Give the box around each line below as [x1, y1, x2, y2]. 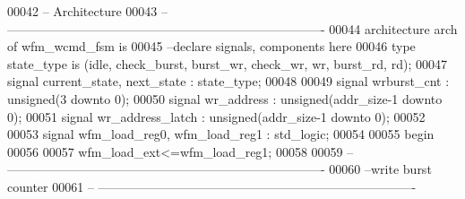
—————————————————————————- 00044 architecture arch [7, 19, 458, 38]
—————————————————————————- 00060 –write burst [7, 160, 432, 178]
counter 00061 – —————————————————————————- [7, 177, 417, 195]
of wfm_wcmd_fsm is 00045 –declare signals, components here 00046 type [7, 37, 416, 56]
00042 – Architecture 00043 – [7, 2, 168, 20]
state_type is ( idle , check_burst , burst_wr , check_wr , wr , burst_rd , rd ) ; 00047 [7, 54, 447, 73]
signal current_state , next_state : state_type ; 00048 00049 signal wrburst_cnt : [7, 72, 450, 91]
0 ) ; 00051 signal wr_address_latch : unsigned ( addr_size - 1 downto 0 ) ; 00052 [7, 107, 426, 125]
